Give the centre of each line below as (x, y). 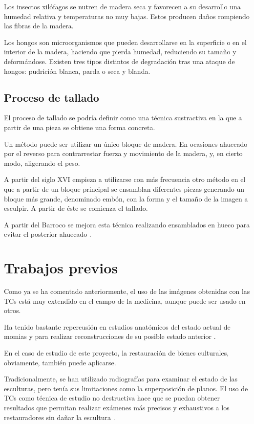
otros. (12, 310)
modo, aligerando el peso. (42, 163)
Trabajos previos (61, 268)
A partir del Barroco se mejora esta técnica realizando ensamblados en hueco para (127, 224)
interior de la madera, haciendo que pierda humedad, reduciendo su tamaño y (120, 52)
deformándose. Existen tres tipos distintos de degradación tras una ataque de (119, 61)
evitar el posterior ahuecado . (48, 234)
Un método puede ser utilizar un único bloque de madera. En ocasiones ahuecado (126, 144)
